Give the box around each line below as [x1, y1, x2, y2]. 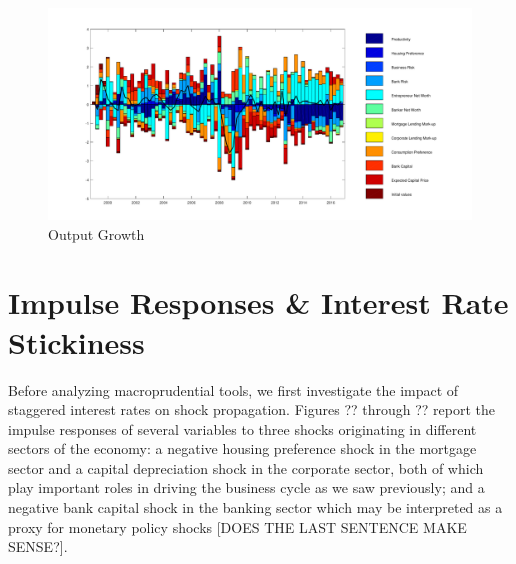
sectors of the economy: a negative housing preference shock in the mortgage [8, 438, 477, 459]
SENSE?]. [8, 536, 68, 557]
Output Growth [48, 223, 145, 244]
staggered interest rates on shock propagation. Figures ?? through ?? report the [8, 399, 496, 420]
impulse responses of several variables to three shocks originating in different [8, 418, 477, 439]
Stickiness [8, 321, 145, 362]
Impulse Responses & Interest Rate [8, 282, 509, 323]
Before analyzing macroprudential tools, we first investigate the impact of [8, 379, 459, 400]
